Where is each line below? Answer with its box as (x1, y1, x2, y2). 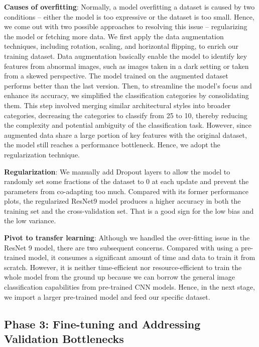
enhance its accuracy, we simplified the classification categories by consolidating (4, 90, 249, 101)
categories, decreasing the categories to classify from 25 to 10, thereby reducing (4, 110, 247, 120)
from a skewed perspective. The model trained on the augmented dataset (4, 70, 228, 81)
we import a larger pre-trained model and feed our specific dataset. (4, 291, 210, 302)
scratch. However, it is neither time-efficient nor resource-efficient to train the (4, 262, 242, 272)
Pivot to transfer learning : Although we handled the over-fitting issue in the (4, 232, 250, 243)
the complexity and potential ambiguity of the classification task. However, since (4, 120, 252, 130)
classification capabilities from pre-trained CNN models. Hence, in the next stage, (4, 282, 255, 292)
